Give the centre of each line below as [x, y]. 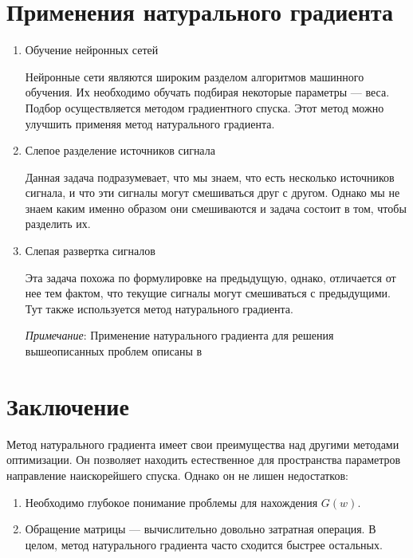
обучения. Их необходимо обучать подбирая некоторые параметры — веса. [207, 92]
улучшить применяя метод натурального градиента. [150, 123]
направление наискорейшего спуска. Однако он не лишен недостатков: [177, 475]
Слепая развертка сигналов [90, 251]
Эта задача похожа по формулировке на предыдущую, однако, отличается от [210, 277]
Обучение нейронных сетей [92, 50]
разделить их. [58, 224]
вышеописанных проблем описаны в [114, 351]
